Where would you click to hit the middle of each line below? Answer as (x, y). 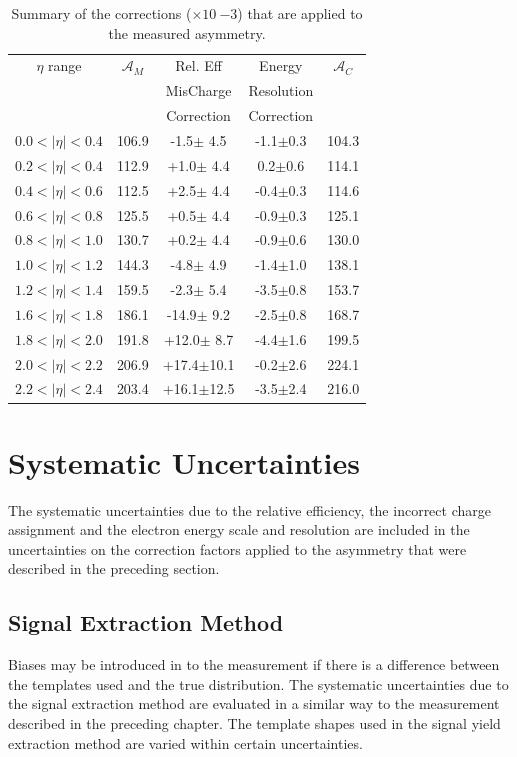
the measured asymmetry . (187, 32)
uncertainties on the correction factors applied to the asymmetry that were (237, 548)
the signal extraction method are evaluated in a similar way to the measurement (254, 703)
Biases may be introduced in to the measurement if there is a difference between (254, 664)
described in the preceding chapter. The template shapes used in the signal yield (254, 722)
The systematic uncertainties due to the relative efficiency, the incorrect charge (249, 509)
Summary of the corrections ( (101, 13)
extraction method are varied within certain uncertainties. (185, 742)
